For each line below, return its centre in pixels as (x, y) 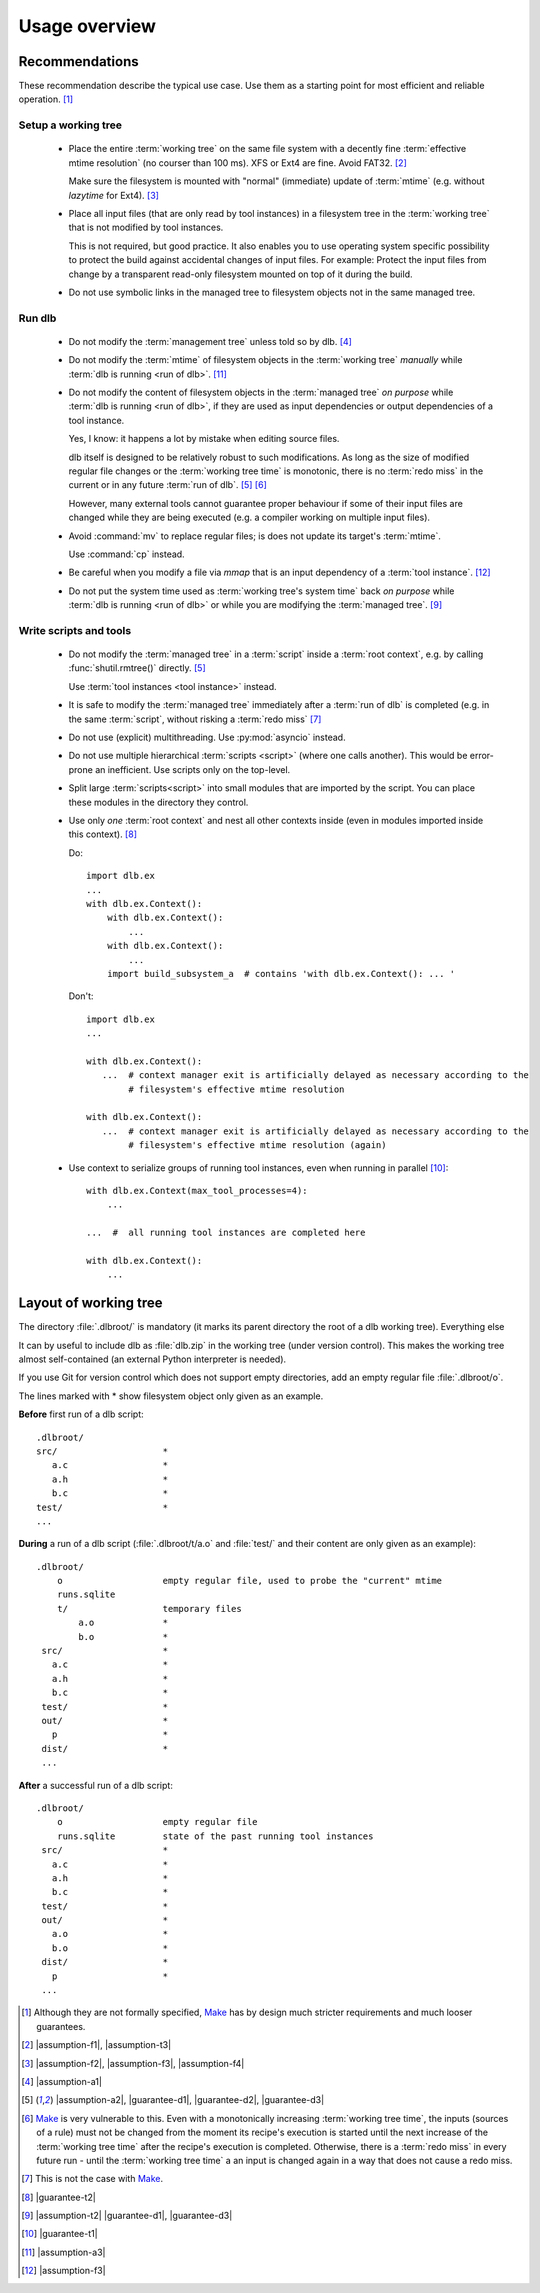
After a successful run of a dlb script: (96, 1785)
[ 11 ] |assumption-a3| (63, 2252)
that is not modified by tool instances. (146, 227)
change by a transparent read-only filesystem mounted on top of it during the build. (240, 274)
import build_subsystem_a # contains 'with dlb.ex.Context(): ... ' (281, 973)
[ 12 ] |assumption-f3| (63, 2271)
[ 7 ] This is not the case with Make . (92, 2179)
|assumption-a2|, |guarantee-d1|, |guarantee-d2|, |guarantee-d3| (190, 2100)
